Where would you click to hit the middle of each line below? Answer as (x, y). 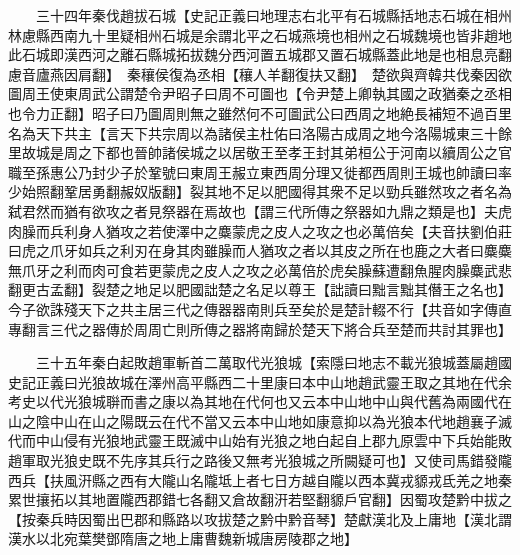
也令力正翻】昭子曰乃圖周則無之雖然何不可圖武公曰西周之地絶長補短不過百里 (260, 112)
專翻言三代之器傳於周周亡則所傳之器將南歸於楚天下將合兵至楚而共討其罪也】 (260, 328)
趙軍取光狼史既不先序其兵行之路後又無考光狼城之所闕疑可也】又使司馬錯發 (253, 460)
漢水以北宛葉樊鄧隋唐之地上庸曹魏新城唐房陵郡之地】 (183, 538)
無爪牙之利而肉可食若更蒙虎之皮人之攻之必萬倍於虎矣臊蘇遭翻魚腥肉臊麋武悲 (260, 269)
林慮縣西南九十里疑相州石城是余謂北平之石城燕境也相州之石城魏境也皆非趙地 (260, 34)
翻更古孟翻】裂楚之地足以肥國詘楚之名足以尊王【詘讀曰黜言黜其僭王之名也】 (260, 289)
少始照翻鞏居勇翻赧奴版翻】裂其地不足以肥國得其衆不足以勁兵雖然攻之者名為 (260, 191)
